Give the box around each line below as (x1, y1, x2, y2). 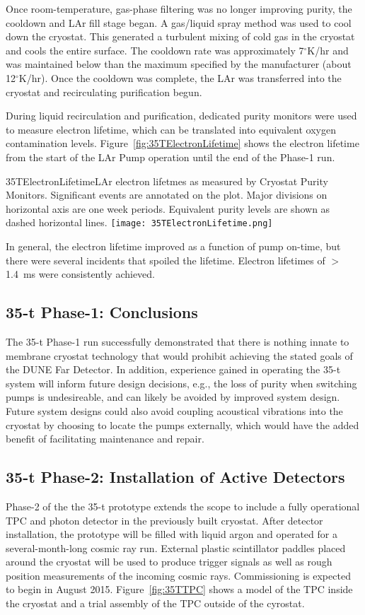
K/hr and (307, 42, 349, 57)
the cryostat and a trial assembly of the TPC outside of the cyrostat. (6, 596, 305, 611)
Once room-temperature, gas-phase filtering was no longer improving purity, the (6, 1, 352, 16)
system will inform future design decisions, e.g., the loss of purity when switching (6, 375, 357, 390)
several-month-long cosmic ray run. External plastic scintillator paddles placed (6, 540, 346, 555)
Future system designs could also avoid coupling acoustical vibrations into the (6, 403, 343, 418)
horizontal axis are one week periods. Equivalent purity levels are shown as (6, 201, 330, 216)
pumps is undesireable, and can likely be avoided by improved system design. (6, 389, 340, 404)
